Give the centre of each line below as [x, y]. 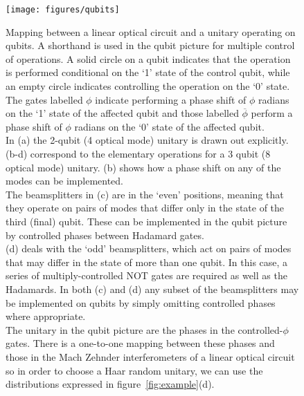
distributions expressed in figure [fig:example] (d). [110, 384]
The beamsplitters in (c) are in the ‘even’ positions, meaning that [145, 194]
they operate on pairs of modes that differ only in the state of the [145, 208]
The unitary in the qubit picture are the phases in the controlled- [144, 329]
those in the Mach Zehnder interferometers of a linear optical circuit [150, 356]
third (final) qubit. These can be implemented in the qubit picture [146, 221]
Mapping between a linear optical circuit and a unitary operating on [151, 31]
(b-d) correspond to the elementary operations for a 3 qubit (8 [138, 153]
